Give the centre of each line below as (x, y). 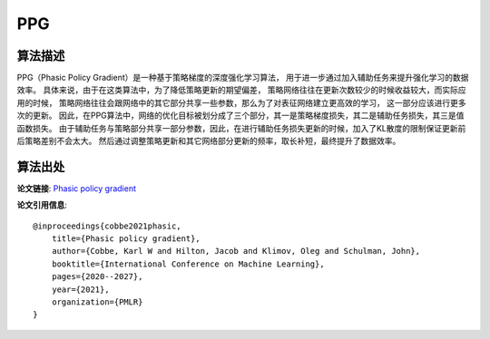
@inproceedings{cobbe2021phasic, (107, 226)
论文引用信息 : (42, 205)
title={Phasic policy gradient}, (126, 239)
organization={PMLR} (97, 302)
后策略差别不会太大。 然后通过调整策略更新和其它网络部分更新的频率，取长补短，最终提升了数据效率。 (209, 141)
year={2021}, (80, 289)
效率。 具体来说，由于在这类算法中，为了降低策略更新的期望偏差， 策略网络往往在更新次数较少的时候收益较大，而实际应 (241, 90)
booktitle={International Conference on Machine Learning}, (188, 264)
